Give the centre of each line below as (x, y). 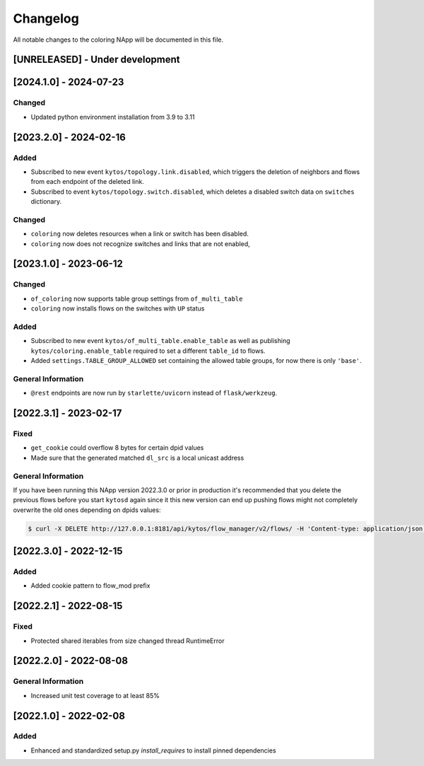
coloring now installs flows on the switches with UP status (118, 308)
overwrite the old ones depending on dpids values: (87, 510)
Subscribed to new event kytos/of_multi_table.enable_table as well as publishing (160, 341)
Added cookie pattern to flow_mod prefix (90, 586)
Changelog (46, 18)
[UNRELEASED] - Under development (96, 60)
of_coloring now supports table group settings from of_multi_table (137, 298)
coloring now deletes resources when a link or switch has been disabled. (140, 234)
